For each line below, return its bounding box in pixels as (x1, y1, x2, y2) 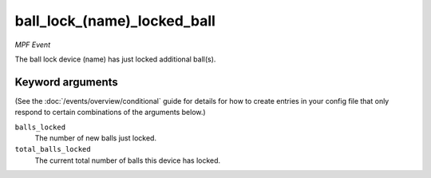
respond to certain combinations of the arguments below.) (14, 108, 207, 117)
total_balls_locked (14, 144, 91, 154)
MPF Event (14, 40, 51, 49)
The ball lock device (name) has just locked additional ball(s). (14, 54, 216, 64)
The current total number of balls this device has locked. (34, 156, 221, 165)
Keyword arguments (14, 75, 119, 89)
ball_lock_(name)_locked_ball (14, 12, 215, 30)
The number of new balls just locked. (34, 133, 157, 143)
